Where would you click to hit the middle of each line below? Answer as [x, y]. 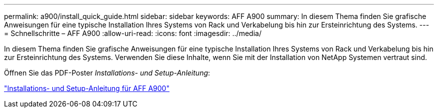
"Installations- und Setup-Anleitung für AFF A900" [87, 88]
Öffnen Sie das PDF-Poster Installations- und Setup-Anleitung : [107, 73]
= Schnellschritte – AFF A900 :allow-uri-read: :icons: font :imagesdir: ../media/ [133, 33]
